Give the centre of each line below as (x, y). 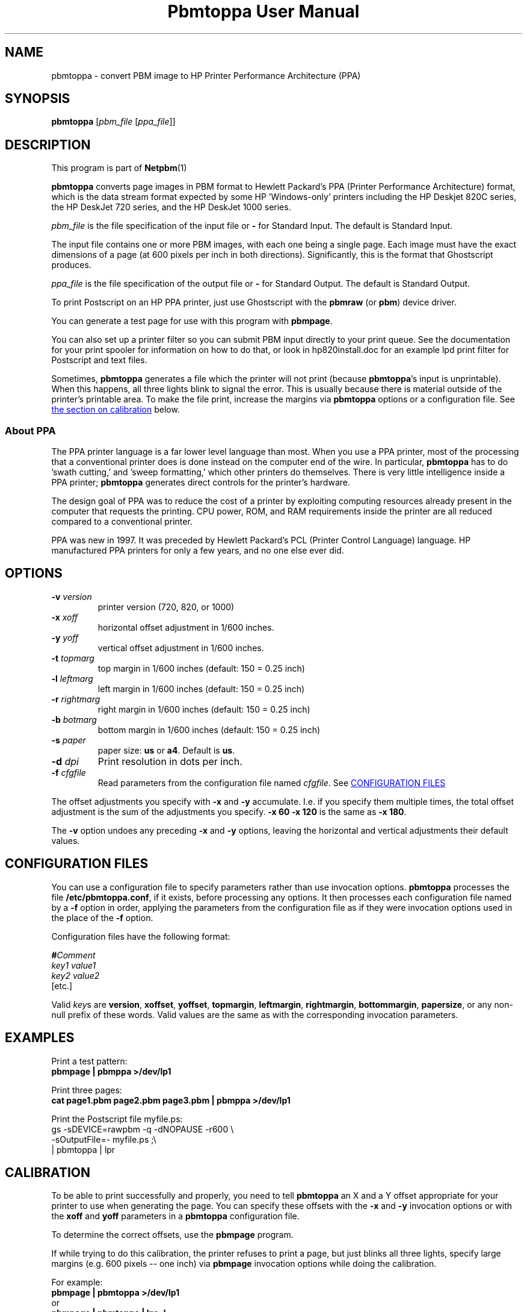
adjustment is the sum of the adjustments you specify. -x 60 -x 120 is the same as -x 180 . (229, 811)
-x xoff (65, 617)
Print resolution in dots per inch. (170, 761)
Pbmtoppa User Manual (263, 11)
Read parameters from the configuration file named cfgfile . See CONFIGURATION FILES (272, 783)
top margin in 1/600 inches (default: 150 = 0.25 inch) (201, 668)
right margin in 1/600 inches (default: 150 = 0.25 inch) (204, 709)
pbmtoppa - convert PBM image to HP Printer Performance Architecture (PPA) (206, 75)
